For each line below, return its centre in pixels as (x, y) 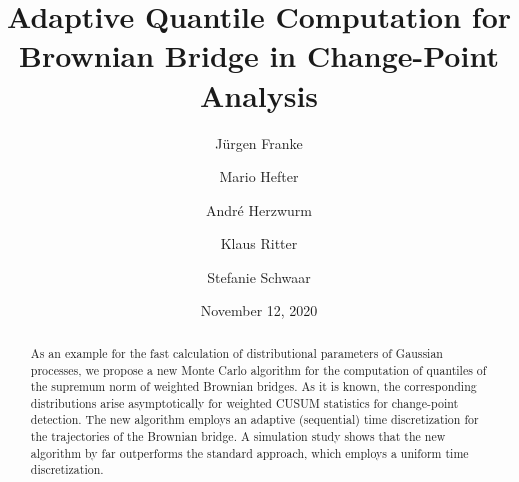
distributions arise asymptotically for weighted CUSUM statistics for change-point (244, 402)
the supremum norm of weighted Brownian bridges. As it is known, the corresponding (253, 386)
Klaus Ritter (259, 243)
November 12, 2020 (259, 310)
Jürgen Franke (259, 142)
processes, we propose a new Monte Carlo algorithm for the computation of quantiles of (258, 369)
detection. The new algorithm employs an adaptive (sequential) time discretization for (254, 419)
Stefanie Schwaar (259, 276)
